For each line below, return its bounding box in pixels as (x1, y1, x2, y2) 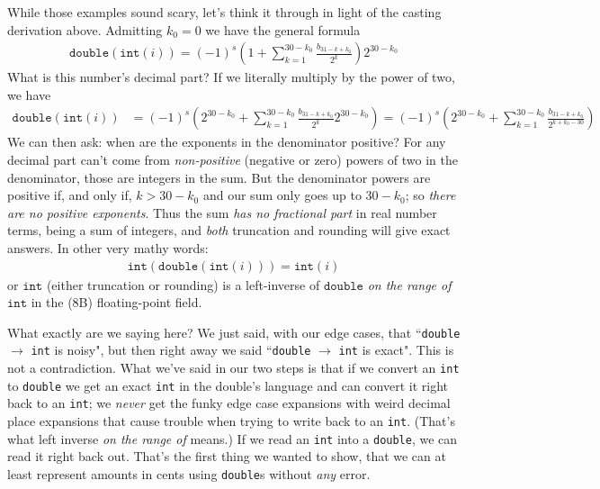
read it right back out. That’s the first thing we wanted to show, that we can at (7, 447, 446, 466)
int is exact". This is (338, 340, 454, 359)
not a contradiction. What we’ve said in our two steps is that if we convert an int (7, 358, 460, 377)
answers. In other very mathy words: (7, 239, 209, 257)
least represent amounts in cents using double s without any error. (7, 465, 371, 483)
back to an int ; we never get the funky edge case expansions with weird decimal (7, 394, 451, 412)
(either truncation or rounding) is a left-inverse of (46, 275, 320, 294)
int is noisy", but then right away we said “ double (31, 340, 311, 359)
